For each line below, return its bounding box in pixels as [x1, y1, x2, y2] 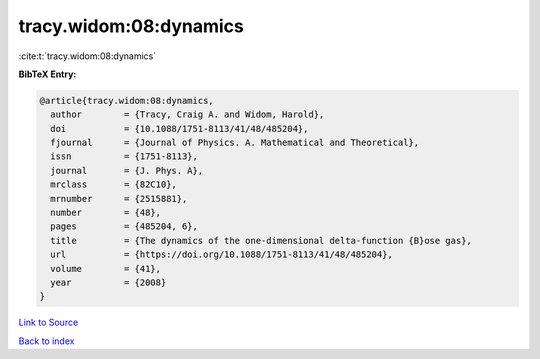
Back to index [18, 335, 75, 347]
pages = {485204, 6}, [50, 221, 199, 232]
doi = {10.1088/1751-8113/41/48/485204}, [50, 123, 309, 134]
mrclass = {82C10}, [50, 179, 177, 190]
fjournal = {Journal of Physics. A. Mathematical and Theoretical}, [50, 137, 420, 149]
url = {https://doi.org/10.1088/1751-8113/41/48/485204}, [50, 249, 394, 260]
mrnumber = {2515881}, [50, 193, 188, 204]
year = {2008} [50, 277, 167, 288]
